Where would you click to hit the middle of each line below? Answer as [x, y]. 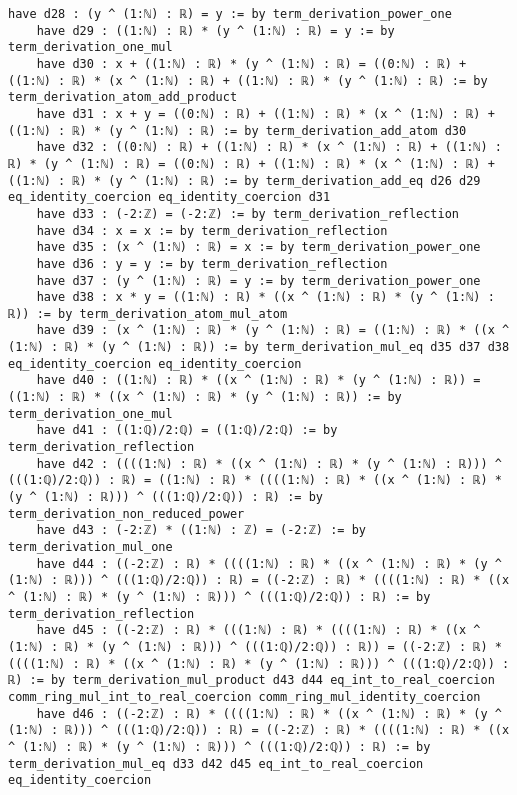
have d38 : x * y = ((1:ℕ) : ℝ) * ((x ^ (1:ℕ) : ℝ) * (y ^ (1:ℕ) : [265, 297]
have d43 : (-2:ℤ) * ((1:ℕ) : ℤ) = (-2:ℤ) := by [201, 530]
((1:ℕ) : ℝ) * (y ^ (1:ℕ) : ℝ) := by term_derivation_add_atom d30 [237, 130]
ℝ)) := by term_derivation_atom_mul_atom [148, 313]
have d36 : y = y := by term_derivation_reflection [212, 263]
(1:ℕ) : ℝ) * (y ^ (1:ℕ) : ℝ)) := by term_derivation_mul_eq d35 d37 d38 [259, 347]
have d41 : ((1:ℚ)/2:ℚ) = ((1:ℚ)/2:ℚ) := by [187, 430]
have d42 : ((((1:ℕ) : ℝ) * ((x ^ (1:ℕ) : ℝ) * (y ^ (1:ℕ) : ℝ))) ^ [269, 463]
